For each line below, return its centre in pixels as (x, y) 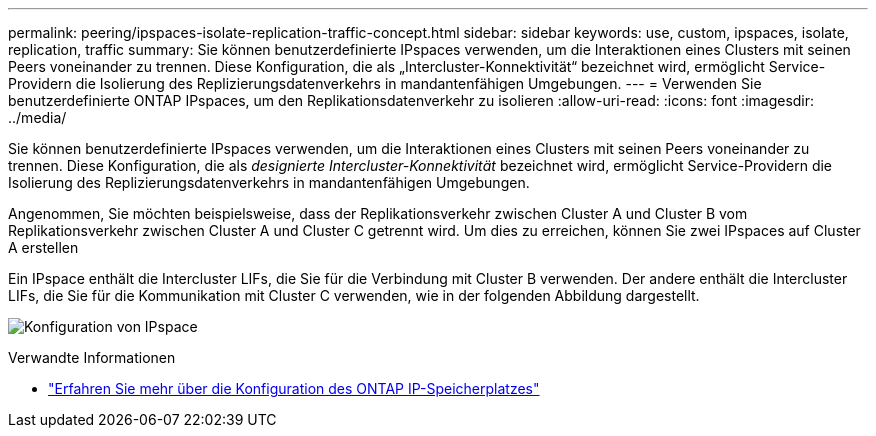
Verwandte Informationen (92, 357)
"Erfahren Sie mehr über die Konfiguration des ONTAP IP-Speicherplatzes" (294, 388)
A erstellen (43, 247)
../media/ (37, 117)
